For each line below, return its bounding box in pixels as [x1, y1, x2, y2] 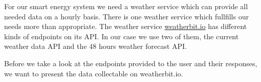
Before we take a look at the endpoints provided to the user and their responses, [4, 58, 257, 68]
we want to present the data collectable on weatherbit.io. [4, 68, 183, 78]
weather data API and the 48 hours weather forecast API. [4, 41, 187, 51]
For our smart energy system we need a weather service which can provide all [4, 1, 248, 11]
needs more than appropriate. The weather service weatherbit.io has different [4, 21, 247, 32]
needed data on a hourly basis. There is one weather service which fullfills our [4, 11, 249, 21]
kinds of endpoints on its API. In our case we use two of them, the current [4, 31, 239, 41]
